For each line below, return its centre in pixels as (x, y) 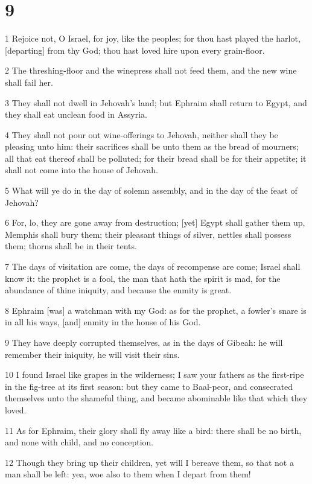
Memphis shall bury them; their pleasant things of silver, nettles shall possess (148, 234)
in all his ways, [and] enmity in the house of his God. (103, 322)
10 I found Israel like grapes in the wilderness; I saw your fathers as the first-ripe (154, 374)
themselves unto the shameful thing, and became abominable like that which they (156, 398)
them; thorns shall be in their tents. (71, 246)
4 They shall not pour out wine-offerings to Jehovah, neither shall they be (142, 134)
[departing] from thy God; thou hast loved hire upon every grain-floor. (135, 50)
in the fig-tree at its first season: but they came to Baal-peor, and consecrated (149, 386)
